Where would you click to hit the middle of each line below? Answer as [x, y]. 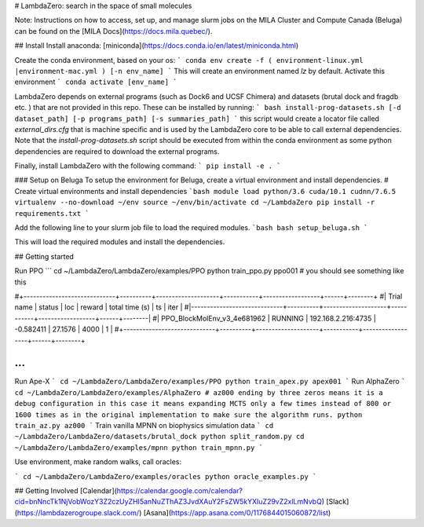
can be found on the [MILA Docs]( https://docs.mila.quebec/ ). [113, 31]
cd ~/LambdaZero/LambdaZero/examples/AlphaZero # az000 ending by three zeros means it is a [199, 392]
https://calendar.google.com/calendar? [180, 490]
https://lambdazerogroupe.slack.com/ [78, 512]
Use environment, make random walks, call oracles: [98, 462]
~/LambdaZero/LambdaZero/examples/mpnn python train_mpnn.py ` [139, 447]
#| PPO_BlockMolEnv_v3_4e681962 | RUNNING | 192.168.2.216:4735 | [264, 318]
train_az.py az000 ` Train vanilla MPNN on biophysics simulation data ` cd [144, 426]
